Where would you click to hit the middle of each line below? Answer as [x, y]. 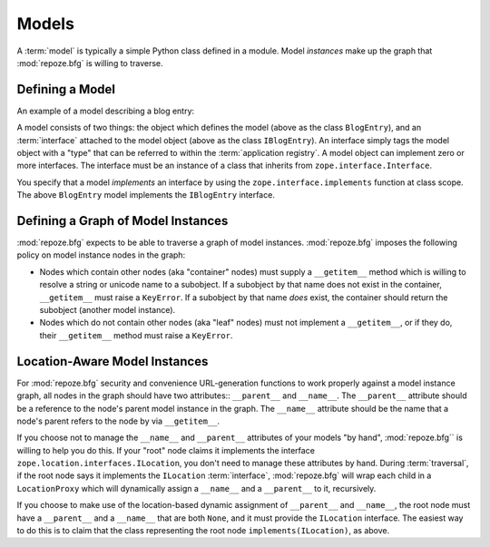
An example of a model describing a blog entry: [106, 111]
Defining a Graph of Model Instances [122, 221]
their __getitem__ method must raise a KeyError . [136, 335]
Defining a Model [66, 89]
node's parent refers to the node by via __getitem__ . [118, 421]
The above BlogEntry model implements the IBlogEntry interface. [146, 195]
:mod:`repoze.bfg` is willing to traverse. [90, 63]
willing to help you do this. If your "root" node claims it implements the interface [166, 450]
